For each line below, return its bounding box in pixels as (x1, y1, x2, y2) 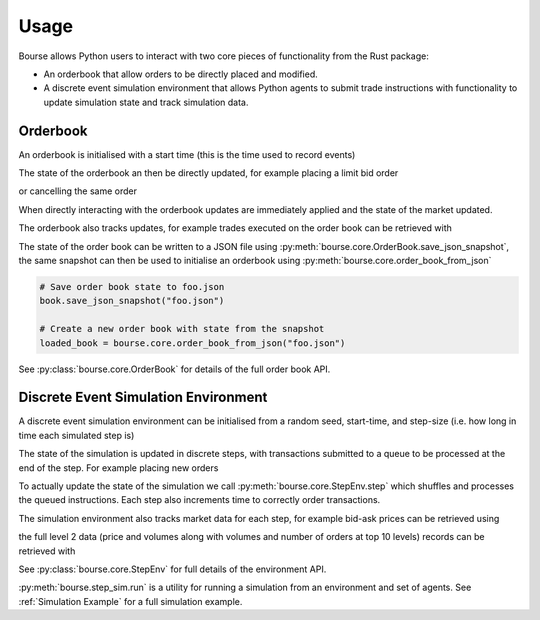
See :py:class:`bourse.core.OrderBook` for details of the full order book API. (18, 363, 331, 375)
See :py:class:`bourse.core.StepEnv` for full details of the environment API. (18, 563, 327, 575)
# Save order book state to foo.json (39, 281, 225, 292)
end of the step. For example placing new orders (18, 461, 219, 474)
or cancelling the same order (18, 185, 138, 197)
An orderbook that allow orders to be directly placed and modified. (43, 68, 319, 80)
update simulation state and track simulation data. (43, 96, 249, 108)
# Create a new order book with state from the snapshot (39, 323, 325, 335)
